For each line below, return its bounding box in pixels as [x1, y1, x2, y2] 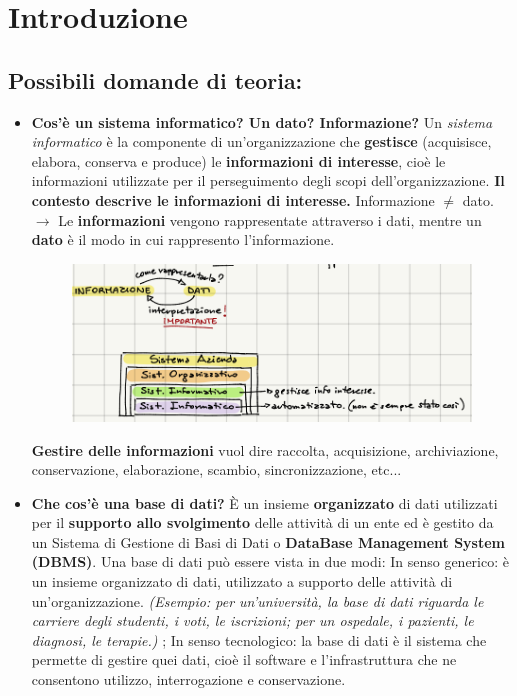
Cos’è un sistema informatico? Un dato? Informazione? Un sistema [31, 111, 493, 132]
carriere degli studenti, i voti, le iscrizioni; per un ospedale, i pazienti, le [31, 610, 474, 631]
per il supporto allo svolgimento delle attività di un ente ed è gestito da [31, 512, 494, 533]
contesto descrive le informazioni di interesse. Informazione [31, 189, 435, 210]
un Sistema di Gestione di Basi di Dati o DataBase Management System [31, 531, 505, 552]
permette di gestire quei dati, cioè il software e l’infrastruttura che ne [31, 649, 457, 670]
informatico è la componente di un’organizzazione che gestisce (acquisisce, [31, 131, 492, 152]
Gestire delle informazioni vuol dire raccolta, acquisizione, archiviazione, [31, 439, 499, 460]
